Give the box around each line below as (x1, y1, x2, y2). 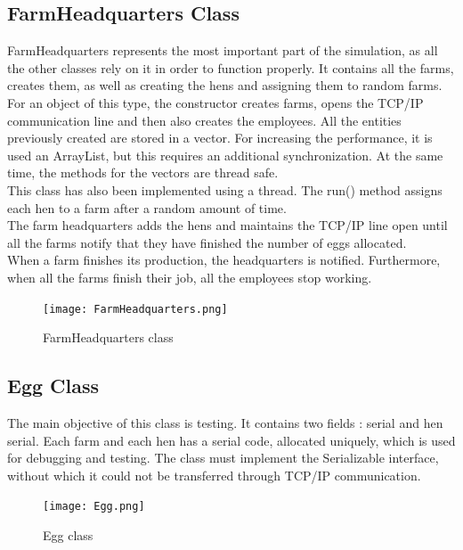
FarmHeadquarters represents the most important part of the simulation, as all (7, 41, 438, 60)
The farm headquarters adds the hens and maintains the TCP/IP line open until (7, 216, 448, 234)
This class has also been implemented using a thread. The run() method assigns (7, 180, 443, 199)
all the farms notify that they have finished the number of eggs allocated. (7, 233, 407, 251)
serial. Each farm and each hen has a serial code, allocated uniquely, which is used (7, 431, 456, 449)
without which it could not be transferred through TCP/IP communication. (7, 465, 421, 484)
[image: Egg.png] (43, 500, 145, 513)
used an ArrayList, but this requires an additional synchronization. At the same (7, 145, 443, 164)
